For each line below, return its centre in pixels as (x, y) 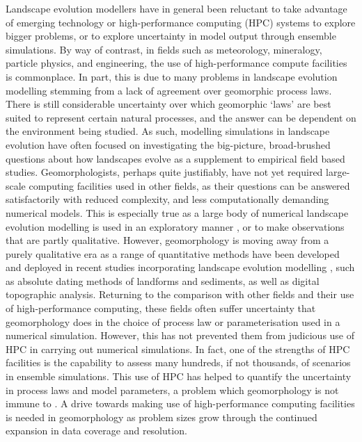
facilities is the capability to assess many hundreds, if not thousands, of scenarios (178, 362)
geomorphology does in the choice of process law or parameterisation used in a (173, 321)
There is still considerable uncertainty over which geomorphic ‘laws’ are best (168, 104)
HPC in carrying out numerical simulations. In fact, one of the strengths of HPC (178, 349)
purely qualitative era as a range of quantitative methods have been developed (173, 253)
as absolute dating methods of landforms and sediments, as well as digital (163, 280)
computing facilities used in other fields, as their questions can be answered (189, 185)
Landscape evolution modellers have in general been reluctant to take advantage (176, 8)
